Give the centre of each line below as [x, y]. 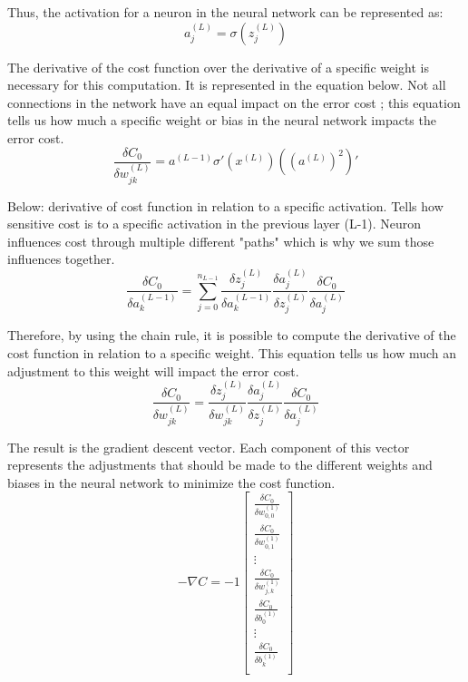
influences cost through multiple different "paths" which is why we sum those [221, 241]
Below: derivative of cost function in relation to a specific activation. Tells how [225, 205]
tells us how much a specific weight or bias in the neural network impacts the [222, 120]
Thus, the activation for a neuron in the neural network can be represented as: [225, 12]
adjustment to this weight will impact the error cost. [153, 370]
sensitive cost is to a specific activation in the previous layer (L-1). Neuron [214, 224]
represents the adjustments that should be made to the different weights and [220, 465]
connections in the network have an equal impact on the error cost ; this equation [234, 102]
